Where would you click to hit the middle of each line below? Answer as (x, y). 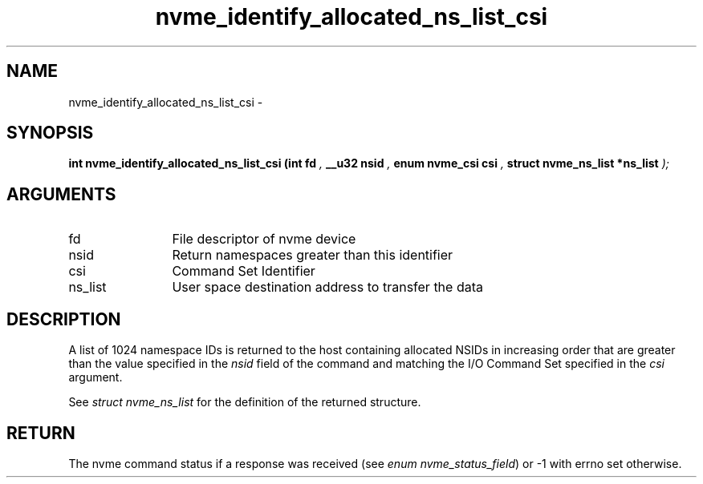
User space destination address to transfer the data (327, 287)
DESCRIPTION (64, 319)
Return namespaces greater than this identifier (313, 255)
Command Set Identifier (244, 271)
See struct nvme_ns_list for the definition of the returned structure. (245, 402)
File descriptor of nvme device (264, 239)
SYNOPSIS (50, 133)
